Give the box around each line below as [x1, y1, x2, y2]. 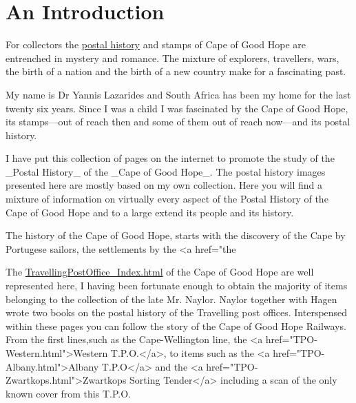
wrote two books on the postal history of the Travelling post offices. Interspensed [6, 305, 348, 320]
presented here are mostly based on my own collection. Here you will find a [6, 178, 323, 192]
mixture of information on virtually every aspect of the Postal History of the [6, 192, 328, 206]
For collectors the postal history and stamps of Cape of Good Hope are [6, 37, 306, 52]
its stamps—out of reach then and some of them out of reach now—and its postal [6, 114, 350, 129]
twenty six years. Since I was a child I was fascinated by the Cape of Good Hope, [6, 101, 348, 115]
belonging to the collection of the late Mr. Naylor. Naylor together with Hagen [6, 291, 337, 306]
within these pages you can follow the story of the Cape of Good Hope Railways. [6, 318, 346, 333]
